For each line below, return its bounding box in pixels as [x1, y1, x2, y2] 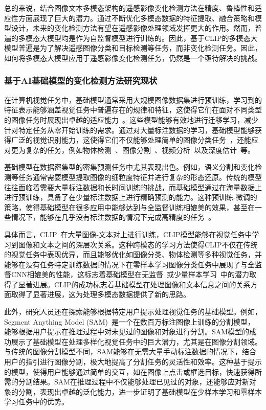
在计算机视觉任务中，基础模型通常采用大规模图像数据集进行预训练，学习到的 [4, 94, 262, 105]
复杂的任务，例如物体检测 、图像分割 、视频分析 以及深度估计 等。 [25, 144, 255, 155]
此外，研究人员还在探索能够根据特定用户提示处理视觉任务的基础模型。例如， [4, 306, 262, 317]
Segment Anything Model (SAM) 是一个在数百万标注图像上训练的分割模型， [4, 316, 255, 327]
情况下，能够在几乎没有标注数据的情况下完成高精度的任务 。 [11, 212, 215, 222]
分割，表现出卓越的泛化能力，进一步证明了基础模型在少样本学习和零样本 [18, 386, 262, 397]
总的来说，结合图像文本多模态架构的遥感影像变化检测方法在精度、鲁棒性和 [4, 3, 255, 13]
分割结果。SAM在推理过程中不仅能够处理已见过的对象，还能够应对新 [18, 376, 250, 387]
